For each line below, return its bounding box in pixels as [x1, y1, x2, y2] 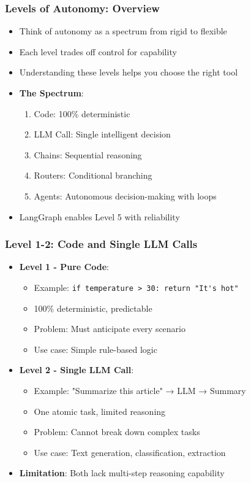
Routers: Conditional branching [34, 169, 152, 182]
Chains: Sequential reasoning [34, 148, 142, 161]
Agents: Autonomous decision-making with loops [34, 189, 217, 202]
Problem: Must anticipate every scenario [34, 322, 186, 335]
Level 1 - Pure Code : [19, 260, 109, 273]
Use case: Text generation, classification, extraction [34, 446, 226, 458]
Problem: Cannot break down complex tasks [34, 425, 200, 438]
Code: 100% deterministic [34, 107, 130, 120]
